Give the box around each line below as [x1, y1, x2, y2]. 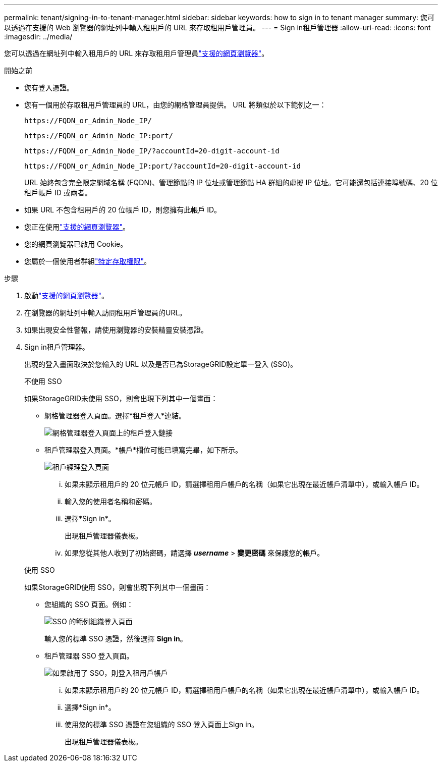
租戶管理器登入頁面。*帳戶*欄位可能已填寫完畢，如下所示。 [44, 446, 243, 454]
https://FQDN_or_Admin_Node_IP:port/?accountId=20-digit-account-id [24, 162, 301, 170]
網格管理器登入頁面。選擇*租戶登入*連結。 [44, 411, 186, 420]
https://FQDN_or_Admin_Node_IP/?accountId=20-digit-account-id [24, 147, 280, 155]
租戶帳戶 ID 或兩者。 [24, 188, 92, 197]
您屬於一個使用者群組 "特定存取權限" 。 [24, 257, 151, 265]
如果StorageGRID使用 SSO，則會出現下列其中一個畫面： [24, 583, 211, 591]
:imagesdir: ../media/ [4, 32, 73, 41]
